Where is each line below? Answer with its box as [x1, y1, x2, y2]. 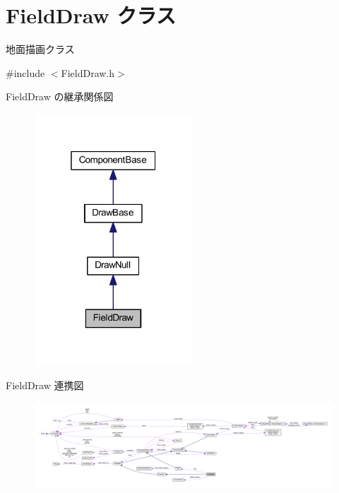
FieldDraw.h [61, 65, 115, 80]
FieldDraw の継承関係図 [6, 89, 114, 104]
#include [6, 65, 45, 80]
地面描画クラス [6, 42, 75, 57]
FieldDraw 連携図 [6, 378, 84, 393]
